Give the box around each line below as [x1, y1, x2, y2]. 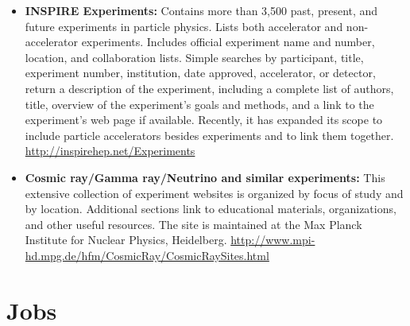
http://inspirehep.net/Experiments [25, 142, 195, 159]
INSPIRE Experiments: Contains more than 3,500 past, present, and [25, 2, 378, 18]
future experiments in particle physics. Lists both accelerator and [25, 17, 343, 34]
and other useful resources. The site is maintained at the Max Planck [25, 215, 362, 232]
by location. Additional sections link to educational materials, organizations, [25, 200, 396, 217]
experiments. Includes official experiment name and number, [81, 33, 375, 50]
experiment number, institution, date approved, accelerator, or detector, [25, 64, 376, 81]
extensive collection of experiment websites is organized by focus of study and [25, 184, 404, 201]
